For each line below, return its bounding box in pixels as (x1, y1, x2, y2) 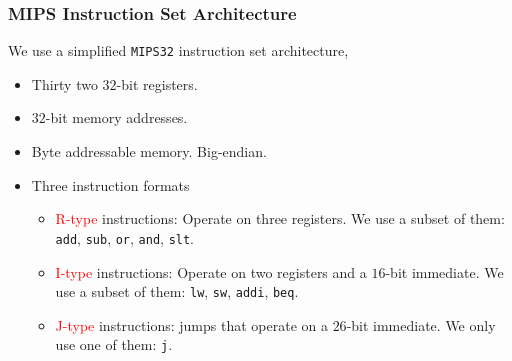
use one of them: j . (55, 334, 173, 355)
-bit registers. (116, 73, 198, 94)
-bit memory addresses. (45, 107, 188, 128)
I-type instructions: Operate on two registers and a (55, 261, 367, 282)
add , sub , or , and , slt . (55, 227, 195, 248)
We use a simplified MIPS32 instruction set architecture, (8, 40, 349, 61)
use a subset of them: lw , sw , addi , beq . (55, 281, 299, 302)
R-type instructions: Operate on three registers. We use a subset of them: (55, 208, 505, 229)
